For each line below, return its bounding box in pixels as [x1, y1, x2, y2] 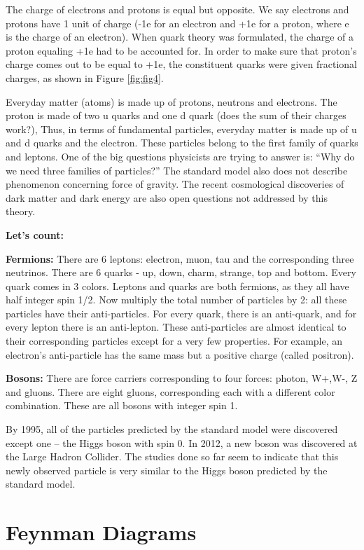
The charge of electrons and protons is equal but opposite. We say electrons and [6, 2, 349, 16]
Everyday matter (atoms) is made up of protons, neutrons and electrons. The [6, 94, 337, 109]
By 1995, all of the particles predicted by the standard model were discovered [6, 422, 338, 436]
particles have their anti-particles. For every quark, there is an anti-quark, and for [6, 305, 357, 320]
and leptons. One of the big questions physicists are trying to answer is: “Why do [6, 149, 355, 163]
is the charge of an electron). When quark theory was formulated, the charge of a [6, 29, 353, 44]
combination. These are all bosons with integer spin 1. [6, 398, 238, 413]
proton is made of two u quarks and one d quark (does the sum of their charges [6, 108, 346, 123]
